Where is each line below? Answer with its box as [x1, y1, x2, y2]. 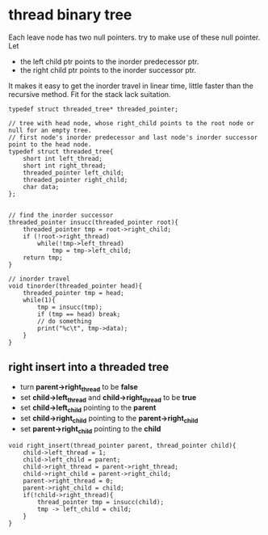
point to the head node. [8, 140, 92, 149]
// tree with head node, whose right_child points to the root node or [8, 119, 254, 127]
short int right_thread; [23, 162, 107, 170]
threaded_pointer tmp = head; [23, 289, 125, 297]
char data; [23, 183, 60, 191]
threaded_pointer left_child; [23, 168, 125, 177]
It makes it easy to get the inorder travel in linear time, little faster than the [8, 81, 254, 91]
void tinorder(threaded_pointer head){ [8, 281, 143, 290]
